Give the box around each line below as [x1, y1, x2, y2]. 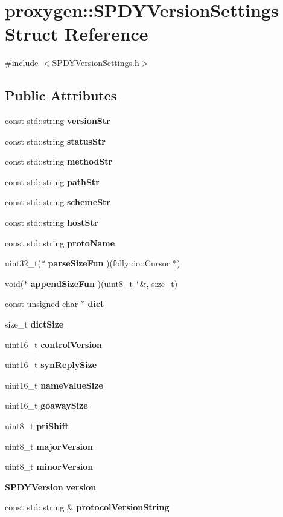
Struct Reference [5, 21, 148, 46]
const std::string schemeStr [5, 196, 110, 208]
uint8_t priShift [5, 420, 69, 432]
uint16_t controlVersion [5, 338, 102, 351]
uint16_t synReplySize [5, 358, 97, 371]
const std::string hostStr [5, 216, 98, 229]
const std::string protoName [5, 236, 115, 249]
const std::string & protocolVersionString [5, 501, 170, 513]
